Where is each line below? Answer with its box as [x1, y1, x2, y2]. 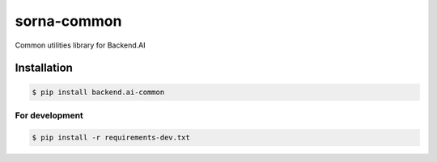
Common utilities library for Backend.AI [15, 40, 146, 50]
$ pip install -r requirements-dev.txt [32, 133, 190, 142]
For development [15, 110, 84, 121]
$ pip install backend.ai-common [32, 87, 165, 97]
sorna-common [15, 12, 122, 30]
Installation [15, 61, 73, 75]
